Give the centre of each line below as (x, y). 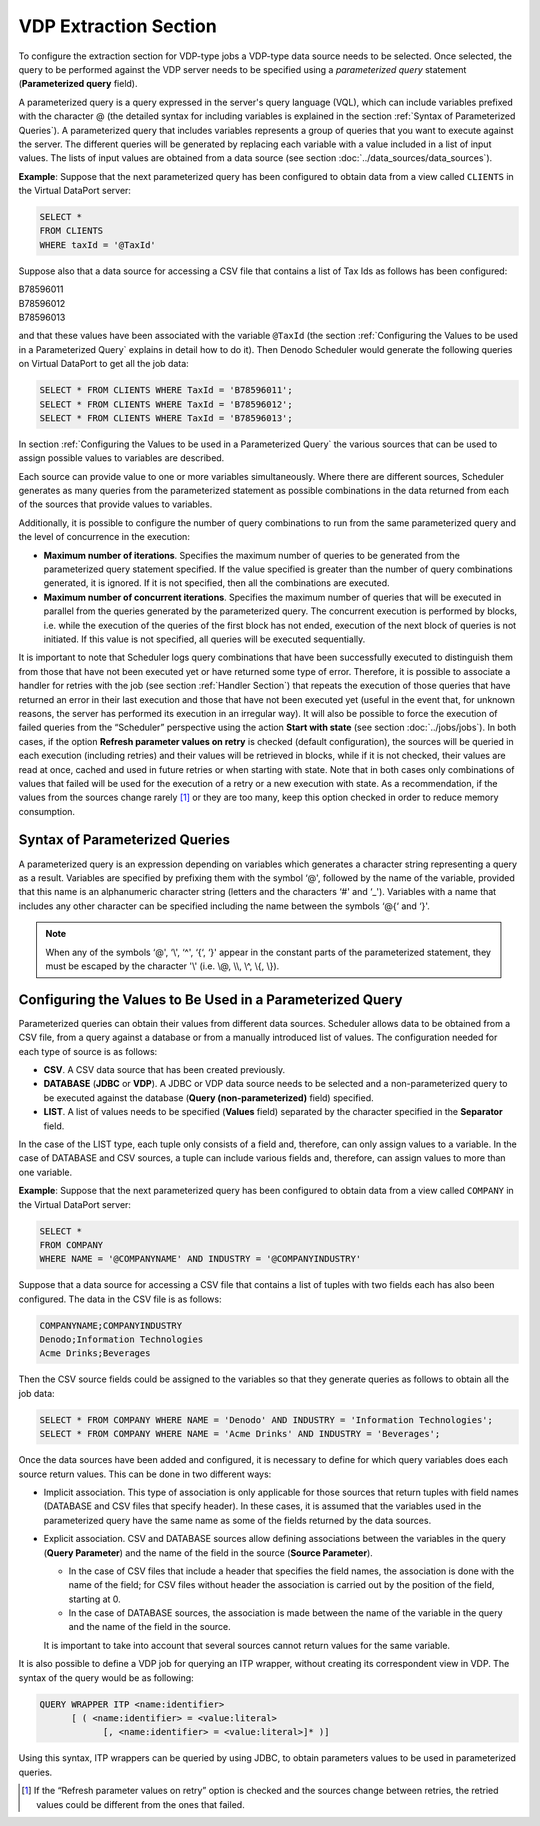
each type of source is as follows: (88, 1051)
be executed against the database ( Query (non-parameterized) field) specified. (208, 1097)
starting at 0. (95, 1599)
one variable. (45, 1172)
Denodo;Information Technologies (121, 1339)
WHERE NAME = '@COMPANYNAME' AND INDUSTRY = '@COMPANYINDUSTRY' (200, 1259)
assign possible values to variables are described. (121, 458)
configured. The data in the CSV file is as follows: (120, 1299)
